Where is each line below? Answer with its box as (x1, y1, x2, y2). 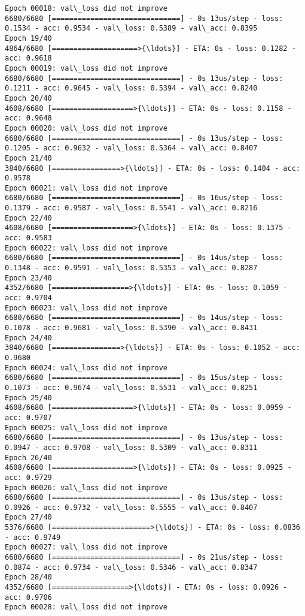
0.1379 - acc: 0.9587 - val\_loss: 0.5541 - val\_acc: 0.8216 (5, 204, 258, 213)
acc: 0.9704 (5, 294, 52, 303)
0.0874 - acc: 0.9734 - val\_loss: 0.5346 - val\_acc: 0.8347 (5, 563, 258, 572)
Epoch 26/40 (5, 453, 52, 462)
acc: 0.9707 (5, 413, 52, 422)
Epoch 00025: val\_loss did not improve (5, 423, 168, 432)
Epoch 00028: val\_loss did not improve (5, 603, 168, 612)
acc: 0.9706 (5, 593, 52, 602)
